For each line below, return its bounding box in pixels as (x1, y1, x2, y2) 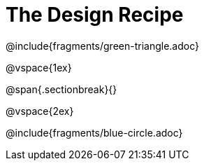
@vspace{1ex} (6, 61, 72, 74)
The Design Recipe (6, 3, 184, 27)
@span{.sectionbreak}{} (6, 83, 117, 95)
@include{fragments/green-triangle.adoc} (6, 39, 200, 52)
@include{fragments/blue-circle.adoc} (6, 126, 183, 139)
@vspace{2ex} (6, 104, 74, 117)
